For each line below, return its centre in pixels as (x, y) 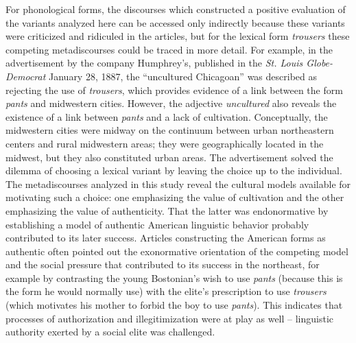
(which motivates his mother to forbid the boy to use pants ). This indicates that (174, 305)
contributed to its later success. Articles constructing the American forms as (166, 238)
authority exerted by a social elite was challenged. (110, 332)
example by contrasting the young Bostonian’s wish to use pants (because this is (174, 277)
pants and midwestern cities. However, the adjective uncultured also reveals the (171, 103)
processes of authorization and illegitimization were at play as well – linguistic (170, 318)
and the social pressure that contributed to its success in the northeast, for (163, 264)
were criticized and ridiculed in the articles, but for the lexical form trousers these (178, 36)
